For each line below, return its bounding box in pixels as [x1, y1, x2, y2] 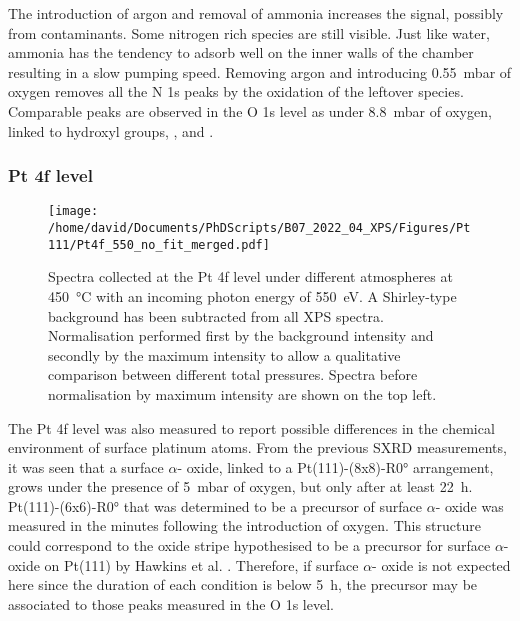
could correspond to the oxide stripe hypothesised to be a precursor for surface [8, 535, 491, 556]
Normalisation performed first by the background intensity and [48, 325, 434, 346]
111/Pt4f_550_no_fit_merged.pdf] [48, 237, 270, 252]
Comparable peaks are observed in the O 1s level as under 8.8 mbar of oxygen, [8, 100, 492, 121]
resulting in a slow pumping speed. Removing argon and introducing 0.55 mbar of [8, 61, 512, 82]
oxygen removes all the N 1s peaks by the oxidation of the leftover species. [8, 81, 464, 102]
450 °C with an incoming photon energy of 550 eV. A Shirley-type [48, 285, 457, 306]
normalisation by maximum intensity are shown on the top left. [48, 383, 437, 404]
